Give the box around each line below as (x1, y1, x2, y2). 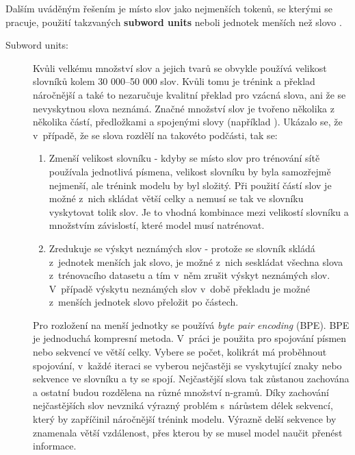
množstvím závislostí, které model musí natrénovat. (49, 218, 265, 232)
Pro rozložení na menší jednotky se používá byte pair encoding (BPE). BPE (33, 317, 350, 332)
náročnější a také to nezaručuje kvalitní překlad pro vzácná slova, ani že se (33, 87, 346, 101)
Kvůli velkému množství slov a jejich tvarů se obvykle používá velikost (33, 60, 327, 75)
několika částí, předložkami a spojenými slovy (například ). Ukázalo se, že (33, 114, 343, 129)
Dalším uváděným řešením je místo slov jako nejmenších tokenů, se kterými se (5, 1, 332, 15)
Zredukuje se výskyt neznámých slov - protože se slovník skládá (49, 241, 315, 255)
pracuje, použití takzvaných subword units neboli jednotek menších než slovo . (5, 14, 342, 29)
